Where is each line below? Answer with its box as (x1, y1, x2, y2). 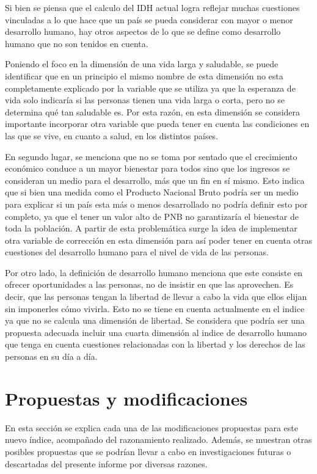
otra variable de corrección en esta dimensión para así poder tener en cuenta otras (5, 233, 313, 246)
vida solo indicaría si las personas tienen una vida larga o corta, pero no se (5, 93, 285, 106)
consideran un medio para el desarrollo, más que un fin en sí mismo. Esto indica (5, 173, 305, 186)
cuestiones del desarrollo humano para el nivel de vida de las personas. (5, 246, 269, 258)
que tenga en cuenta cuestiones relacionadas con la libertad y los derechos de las (5, 338, 305, 351)
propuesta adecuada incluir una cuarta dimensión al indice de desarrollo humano (5, 326, 307, 338)
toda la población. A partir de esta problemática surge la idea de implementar (5, 222, 297, 235)
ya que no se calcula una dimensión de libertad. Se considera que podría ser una (5, 314, 305, 327)
